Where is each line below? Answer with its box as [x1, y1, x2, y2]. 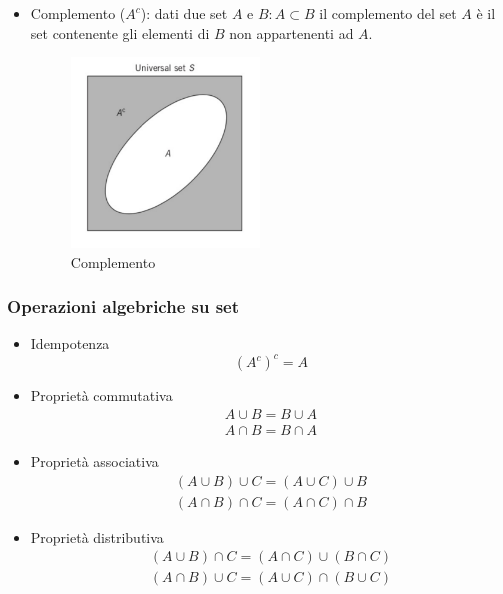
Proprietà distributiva [30, 526, 164, 547]
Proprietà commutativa [30, 385, 173, 406]
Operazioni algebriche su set [7, 294, 240, 319]
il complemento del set [319, 3, 457, 23]
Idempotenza [30, 333, 110, 354]
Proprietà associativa [30, 451, 159, 472]
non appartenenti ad [229, 22, 354, 43]
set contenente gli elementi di [30, 22, 210, 43]
